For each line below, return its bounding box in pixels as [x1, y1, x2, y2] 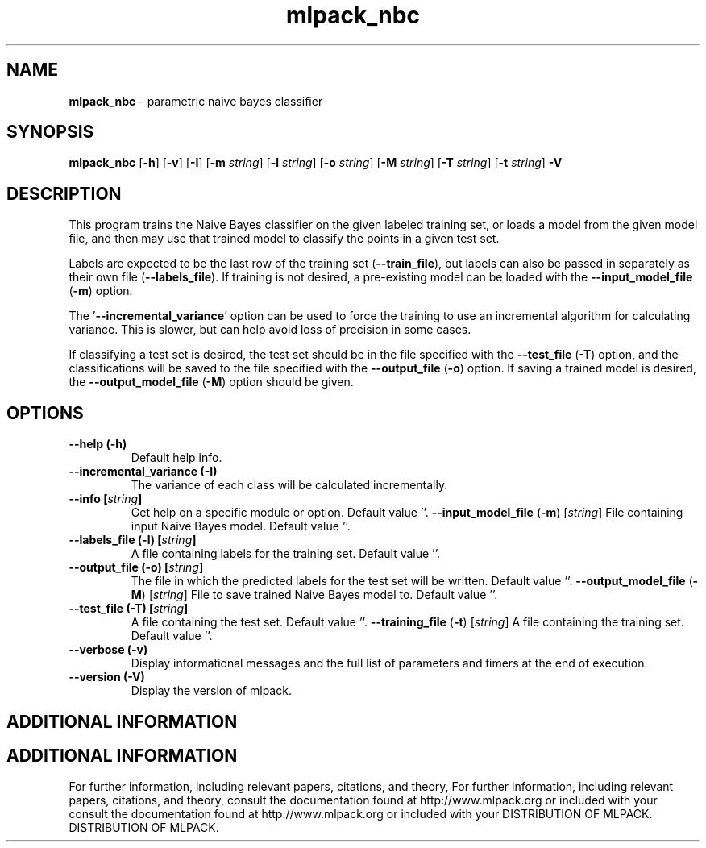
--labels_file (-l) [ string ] [69, 533, 197, 547]
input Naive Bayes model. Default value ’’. [131, 519, 351, 534]
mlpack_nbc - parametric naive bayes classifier [69, 94, 323, 108]
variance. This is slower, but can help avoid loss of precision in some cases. [69, 322, 471, 337]
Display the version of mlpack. [131, 684, 292, 698]
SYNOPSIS [6, 122, 94, 143]
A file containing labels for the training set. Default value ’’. [131, 547, 441, 561]
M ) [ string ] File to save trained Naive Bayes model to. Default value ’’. [131, 588, 498, 602]
